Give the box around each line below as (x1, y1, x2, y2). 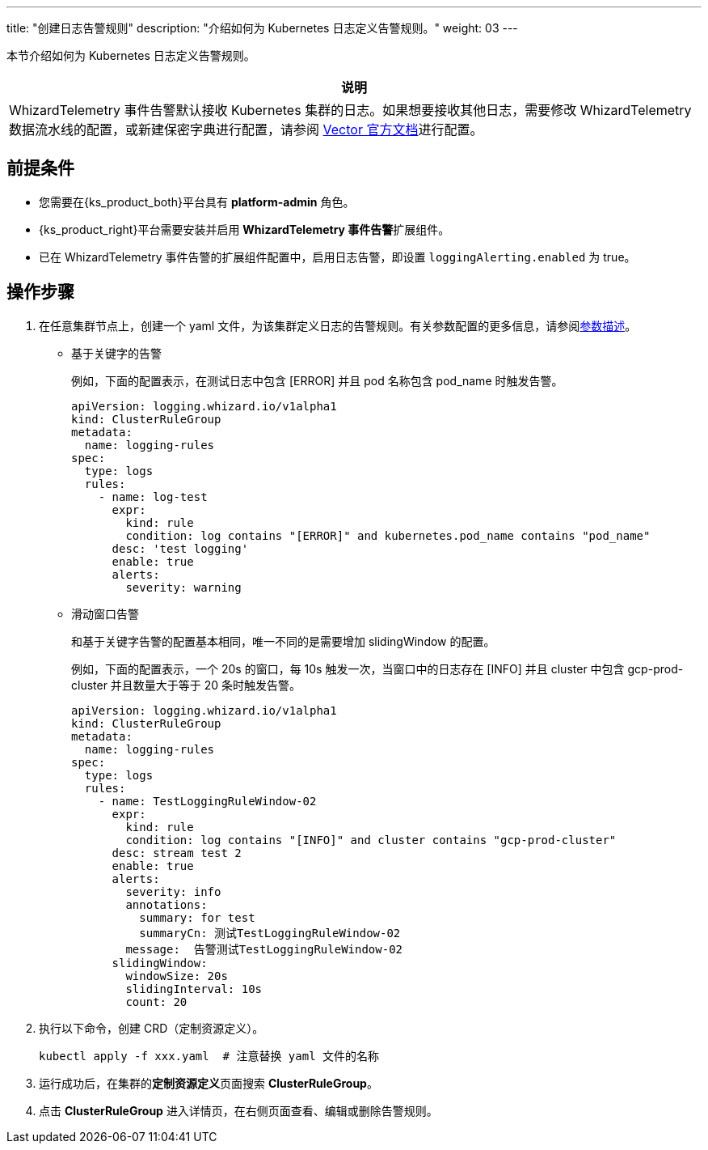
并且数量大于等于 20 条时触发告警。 (110, 677, 301, 692)
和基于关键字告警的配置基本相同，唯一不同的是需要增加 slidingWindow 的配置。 (71, 634, 495, 648)
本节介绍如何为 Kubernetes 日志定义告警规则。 (6, 49, 255, 62)
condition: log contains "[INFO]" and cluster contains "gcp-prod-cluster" (125, 833, 617, 847)
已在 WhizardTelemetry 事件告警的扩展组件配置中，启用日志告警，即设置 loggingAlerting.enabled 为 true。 (39, 249, 636, 264)
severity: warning (125, 580, 242, 594)
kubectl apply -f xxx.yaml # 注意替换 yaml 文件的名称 (39, 1049, 380, 1063)
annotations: (125, 898, 208, 911)
